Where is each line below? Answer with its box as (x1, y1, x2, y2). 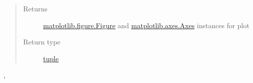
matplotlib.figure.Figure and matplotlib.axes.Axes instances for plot (43, 20, 250, 30)
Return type (23, 37, 61, 47)
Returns (23, 3, 48, 13)
